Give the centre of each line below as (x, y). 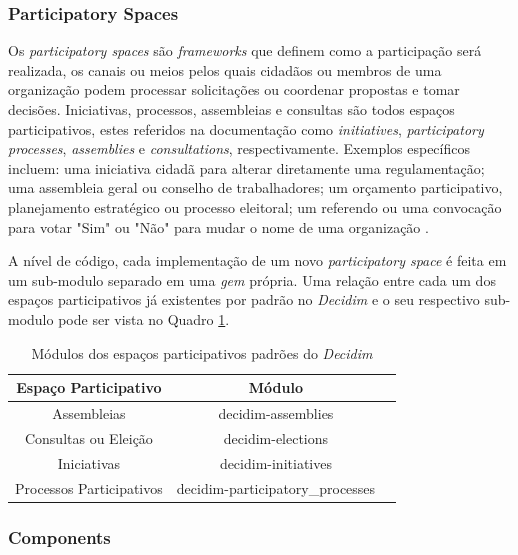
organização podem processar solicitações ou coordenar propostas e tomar (234, 89)
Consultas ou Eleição (88, 437)
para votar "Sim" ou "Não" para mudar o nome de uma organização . (218, 226)
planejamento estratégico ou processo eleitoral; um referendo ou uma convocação (255, 206)
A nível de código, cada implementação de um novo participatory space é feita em (257, 260)
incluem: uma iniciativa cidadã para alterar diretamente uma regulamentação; (246, 167)
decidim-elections (276, 437)
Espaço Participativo (89, 387)
